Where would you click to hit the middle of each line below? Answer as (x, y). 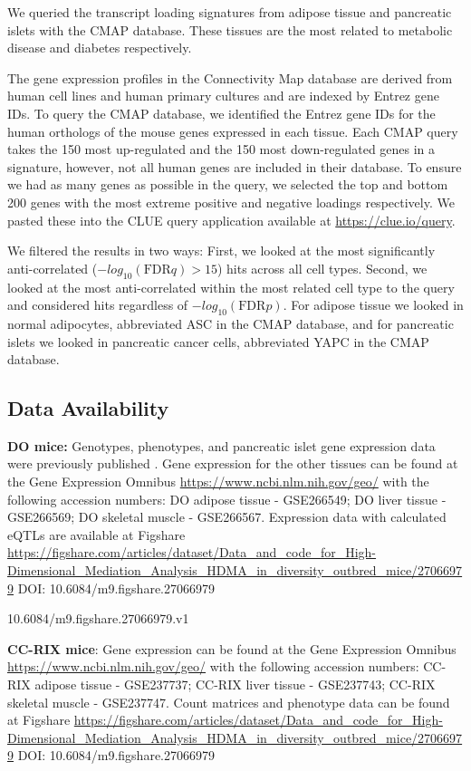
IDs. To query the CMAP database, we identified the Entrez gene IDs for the (221, 113)
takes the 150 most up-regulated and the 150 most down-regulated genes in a (221, 149)
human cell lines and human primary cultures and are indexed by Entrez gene (223, 96)
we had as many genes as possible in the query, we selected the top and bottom (228, 184)
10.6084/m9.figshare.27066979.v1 (98, 618)
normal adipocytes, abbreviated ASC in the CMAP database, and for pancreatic (231, 323)
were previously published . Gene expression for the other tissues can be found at (233, 463)
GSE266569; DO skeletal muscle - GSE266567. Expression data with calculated (227, 517)
